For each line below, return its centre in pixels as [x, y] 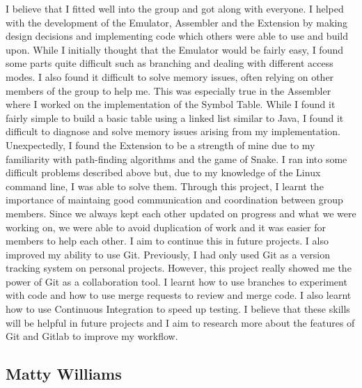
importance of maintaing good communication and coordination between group [174, 200]
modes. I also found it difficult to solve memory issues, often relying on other [170, 76]
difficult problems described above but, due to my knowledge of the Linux [163, 172]
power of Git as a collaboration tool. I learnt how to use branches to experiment [176, 281]
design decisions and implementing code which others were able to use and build [177, 36]
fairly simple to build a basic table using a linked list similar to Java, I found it [175, 117]
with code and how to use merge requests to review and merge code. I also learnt [179, 295]
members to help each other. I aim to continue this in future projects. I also [167, 241]
